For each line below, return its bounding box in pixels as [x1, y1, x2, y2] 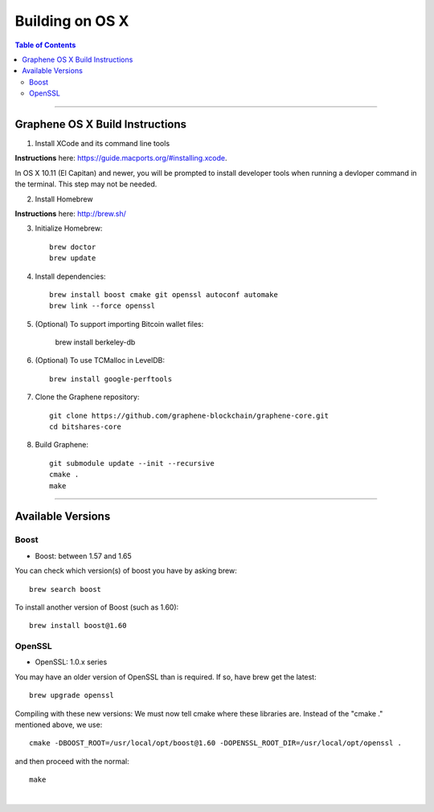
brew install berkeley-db [55, 337, 136, 347]
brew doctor [49, 242, 96, 251]
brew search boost [29, 585, 102, 594]
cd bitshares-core [49, 422, 122, 431]
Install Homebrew [35, 194, 93, 204]
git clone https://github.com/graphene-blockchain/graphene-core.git [49, 410, 330, 420]
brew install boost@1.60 [29, 621, 127, 630]
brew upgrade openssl [29, 691, 114, 700]
